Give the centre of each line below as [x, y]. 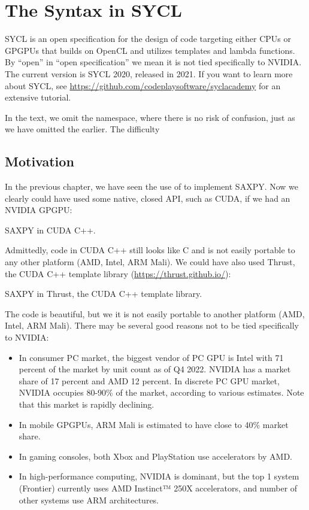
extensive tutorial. [38, 97]
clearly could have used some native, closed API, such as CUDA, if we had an [148, 198]
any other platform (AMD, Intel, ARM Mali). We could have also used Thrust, [150, 262]
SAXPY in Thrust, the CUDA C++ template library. [104, 294]
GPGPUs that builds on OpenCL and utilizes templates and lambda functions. [150, 50]
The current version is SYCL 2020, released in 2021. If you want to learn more [149, 73]
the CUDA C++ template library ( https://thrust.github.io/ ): [118, 273]
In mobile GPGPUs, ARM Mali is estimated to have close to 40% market [154, 424]
